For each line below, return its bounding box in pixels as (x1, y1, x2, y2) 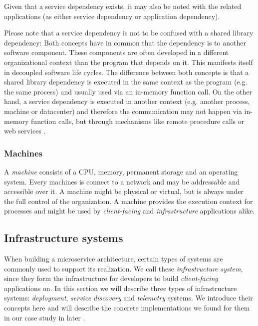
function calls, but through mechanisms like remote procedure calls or (31, 115, 245, 126)
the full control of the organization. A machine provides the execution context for (4, 195, 253, 206)
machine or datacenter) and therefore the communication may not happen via (4, 105, 242, 116)
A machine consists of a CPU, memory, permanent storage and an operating (4, 166, 238, 176)
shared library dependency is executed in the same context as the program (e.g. (4, 76, 248, 87)
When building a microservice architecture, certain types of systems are (4, 253, 223, 264)
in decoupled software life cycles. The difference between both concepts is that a (4, 66, 249, 77)
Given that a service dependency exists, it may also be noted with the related (4, 1, 242, 11)
